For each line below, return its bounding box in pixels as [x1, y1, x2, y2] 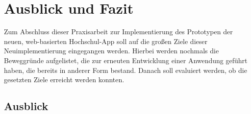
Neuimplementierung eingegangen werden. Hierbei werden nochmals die [4, 46, 219, 56]
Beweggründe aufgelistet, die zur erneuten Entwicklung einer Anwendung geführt [4, 55, 248, 65]
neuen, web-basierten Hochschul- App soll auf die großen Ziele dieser [4, 36, 207, 46]
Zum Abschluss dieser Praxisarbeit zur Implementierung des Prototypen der [4, 26, 233, 37]
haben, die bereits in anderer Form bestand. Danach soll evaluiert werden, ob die [4, 65, 247, 75]
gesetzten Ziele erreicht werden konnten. [4, 74, 125, 85]
